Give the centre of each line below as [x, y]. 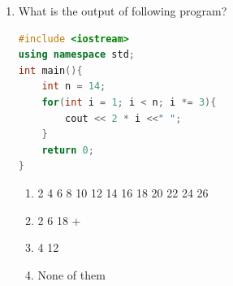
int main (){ [50, 70]
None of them [71, 274]
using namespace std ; [77, 55]
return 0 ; [68, 150]
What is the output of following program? [123, 11]
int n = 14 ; [74, 87]
